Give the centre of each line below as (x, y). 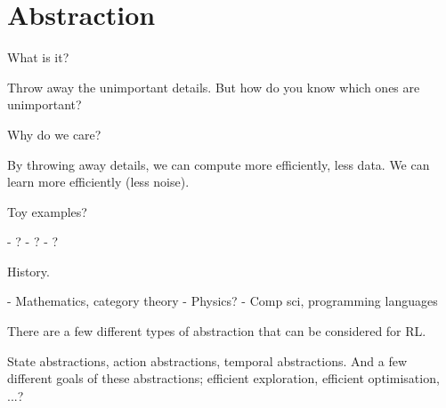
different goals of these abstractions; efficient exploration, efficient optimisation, (223, 378)
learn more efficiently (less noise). (98, 182)
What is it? (38, 57)
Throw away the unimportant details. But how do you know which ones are (214, 87)
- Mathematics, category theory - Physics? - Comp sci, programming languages (223, 301)
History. (28, 271)
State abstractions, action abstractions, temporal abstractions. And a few (207, 360)
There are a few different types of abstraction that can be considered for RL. (217, 331)
